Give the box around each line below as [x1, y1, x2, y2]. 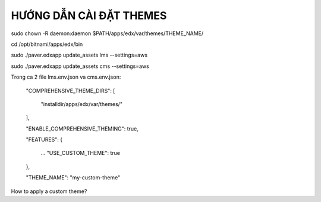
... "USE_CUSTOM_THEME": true [40, 150, 121, 157]
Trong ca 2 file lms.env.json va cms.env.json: [11, 73, 121, 80]
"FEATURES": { [26, 136, 62, 143]
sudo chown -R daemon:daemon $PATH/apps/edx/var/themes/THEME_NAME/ [11, 30, 204, 37]
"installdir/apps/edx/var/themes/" [40, 100, 123, 107]
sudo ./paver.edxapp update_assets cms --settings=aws [11, 63, 150, 70]
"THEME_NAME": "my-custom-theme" [26, 174, 121, 181]
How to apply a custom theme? [11, 188, 87, 195]
